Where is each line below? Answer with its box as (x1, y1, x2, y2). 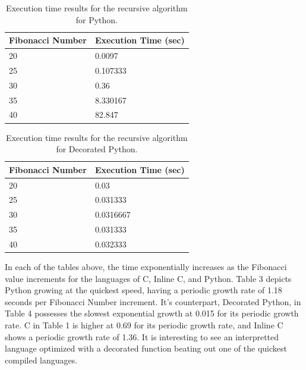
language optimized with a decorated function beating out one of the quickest (5, 342, 287, 355)
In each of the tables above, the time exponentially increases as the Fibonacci (5, 261, 287, 272)
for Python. (75, 13, 118, 26)
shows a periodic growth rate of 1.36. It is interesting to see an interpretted (5, 330, 279, 343)
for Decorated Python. (56, 143, 138, 155)
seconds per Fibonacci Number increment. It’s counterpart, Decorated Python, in (5, 295, 301, 308)
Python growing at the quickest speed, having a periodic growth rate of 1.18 (5, 284, 282, 296)
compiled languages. (5, 353, 78, 366)
